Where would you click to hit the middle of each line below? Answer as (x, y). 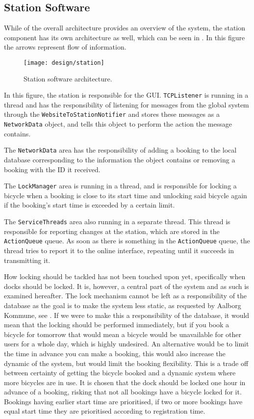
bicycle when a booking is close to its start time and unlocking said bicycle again (126, 195)
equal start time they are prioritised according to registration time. (105, 411)
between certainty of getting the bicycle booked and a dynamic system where (120, 373)
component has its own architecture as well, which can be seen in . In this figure (125, 37)
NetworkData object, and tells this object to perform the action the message (118, 124)
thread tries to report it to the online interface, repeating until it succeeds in (119, 250)
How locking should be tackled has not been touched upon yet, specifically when (125, 276)
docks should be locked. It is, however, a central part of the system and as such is (127, 286)
